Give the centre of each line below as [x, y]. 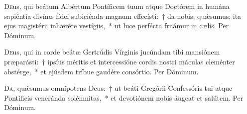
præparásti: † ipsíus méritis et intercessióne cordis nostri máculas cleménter [120, 61]
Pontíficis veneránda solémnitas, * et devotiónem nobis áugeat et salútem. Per [124, 97]
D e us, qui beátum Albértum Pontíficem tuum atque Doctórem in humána [117, 6]
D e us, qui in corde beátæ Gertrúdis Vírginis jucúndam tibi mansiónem [112, 52]
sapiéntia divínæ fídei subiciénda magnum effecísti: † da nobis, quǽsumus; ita [123, 16]
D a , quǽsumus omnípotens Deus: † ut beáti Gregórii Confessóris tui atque [118, 88]
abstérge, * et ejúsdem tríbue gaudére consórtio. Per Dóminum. [101, 71]
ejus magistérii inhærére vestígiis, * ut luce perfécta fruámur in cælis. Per [117, 26]
